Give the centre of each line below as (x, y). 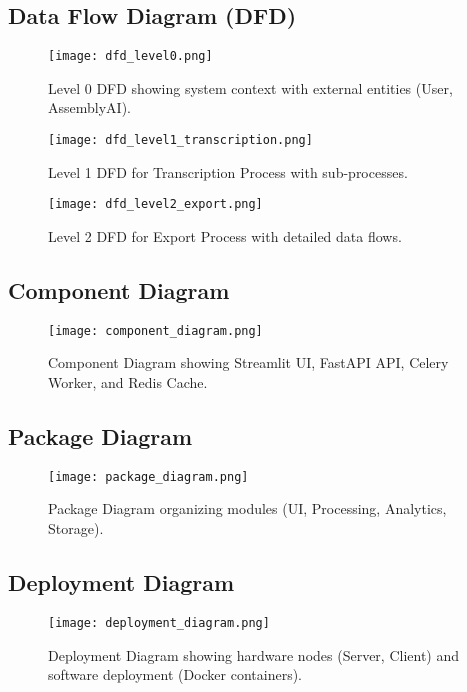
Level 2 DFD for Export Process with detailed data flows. (225, 235)
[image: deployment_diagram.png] (159, 622)
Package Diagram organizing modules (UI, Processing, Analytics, (247, 508)
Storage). (76, 528)
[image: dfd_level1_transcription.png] (180, 140)
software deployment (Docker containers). (175, 674)
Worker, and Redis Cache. (128, 382)
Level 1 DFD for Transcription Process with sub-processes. (228, 171)
